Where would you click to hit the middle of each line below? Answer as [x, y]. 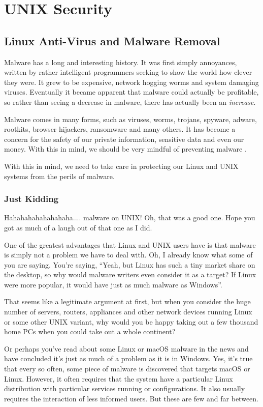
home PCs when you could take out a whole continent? [90, 331]
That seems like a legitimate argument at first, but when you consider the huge [127, 301]
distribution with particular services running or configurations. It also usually [125, 388]
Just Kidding [31, 199]
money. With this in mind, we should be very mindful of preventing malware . [125, 149]
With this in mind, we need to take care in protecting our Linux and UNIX [121, 166]
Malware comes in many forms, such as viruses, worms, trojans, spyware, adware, [130, 119]
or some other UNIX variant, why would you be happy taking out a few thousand [131, 321]
